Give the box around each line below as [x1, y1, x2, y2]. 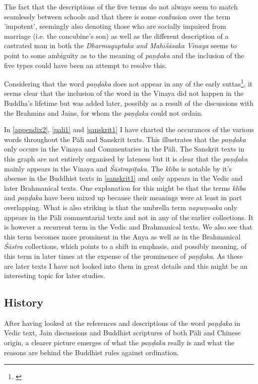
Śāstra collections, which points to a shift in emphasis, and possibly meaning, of [4, 241, 247, 251]
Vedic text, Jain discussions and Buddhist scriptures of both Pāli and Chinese [4, 327, 241, 338]
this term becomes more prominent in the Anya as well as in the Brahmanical [4, 231, 241, 241]
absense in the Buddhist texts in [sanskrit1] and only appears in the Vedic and [4, 173, 243, 183]
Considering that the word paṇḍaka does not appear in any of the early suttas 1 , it [4, 77, 253, 88]
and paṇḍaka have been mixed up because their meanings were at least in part [4, 192, 242, 203]
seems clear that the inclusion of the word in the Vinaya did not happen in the [4, 88, 244, 98]
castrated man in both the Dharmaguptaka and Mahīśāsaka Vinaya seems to [4, 40, 237, 51]
